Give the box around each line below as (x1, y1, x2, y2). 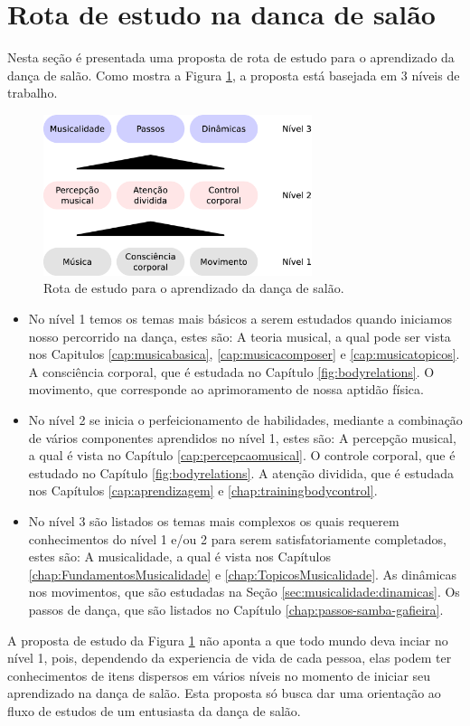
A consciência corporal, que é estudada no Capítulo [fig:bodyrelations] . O (28, 362, 435, 381)
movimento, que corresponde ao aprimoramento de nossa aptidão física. (28, 380, 424, 399)
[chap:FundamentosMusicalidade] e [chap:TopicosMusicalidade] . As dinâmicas (28, 564, 457, 583)
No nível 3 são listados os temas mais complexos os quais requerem (28, 511, 399, 530)
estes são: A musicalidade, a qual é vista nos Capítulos (28, 547, 331, 566)
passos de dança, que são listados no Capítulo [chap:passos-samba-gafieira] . (28, 599, 444, 618)
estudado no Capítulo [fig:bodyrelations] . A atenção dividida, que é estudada (28, 463, 454, 482)
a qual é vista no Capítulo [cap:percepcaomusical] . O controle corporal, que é (28, 446, 456, 465)
